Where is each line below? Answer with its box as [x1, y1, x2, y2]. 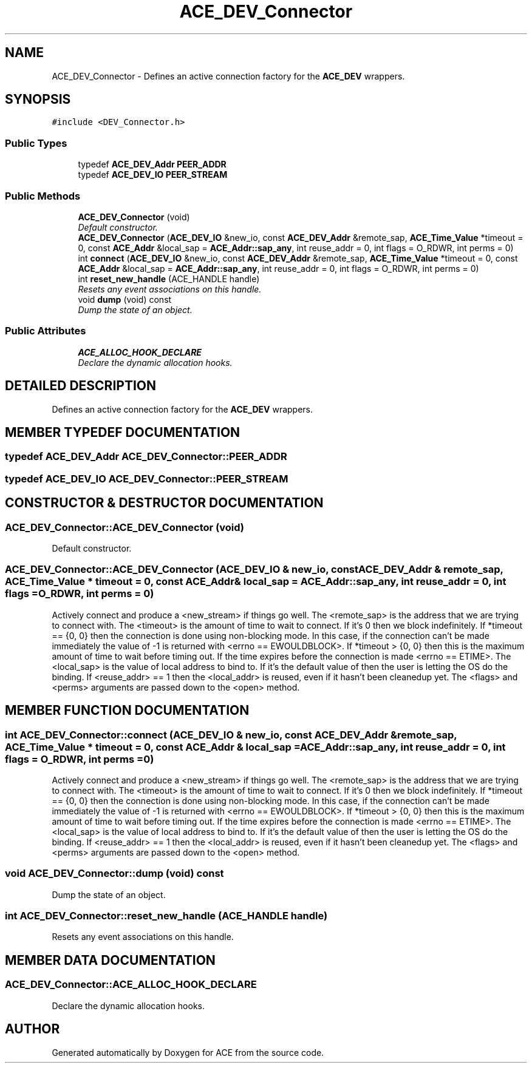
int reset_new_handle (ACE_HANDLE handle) [78, 273, 260, 284]
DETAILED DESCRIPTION [5, 378, 157, 394]
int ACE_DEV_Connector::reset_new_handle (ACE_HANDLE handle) [5, 910, 328, 922]
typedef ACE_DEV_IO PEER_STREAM [78, 169, 228, 180]
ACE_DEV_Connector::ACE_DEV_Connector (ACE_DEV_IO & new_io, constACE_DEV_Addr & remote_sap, [5, 563, 503, 576]
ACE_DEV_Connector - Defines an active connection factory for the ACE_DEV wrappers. [52, 70, 405, 81]
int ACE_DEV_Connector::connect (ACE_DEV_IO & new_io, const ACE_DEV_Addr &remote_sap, [5, 728, 457, 741]
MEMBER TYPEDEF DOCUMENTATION [5, 424, 240, 440]
